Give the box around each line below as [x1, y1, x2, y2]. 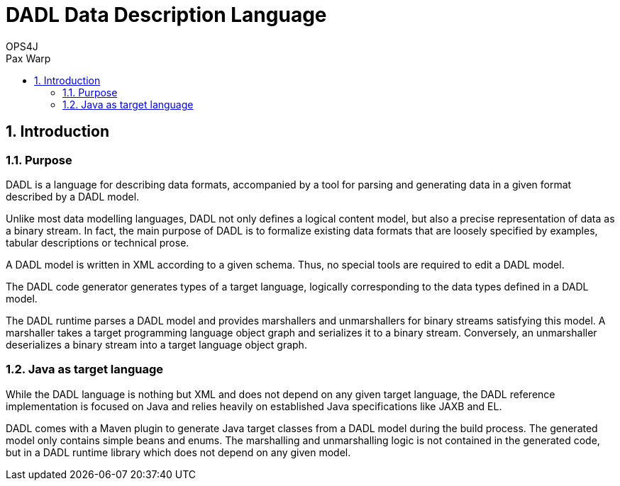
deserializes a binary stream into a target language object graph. [6, 338, 307, 351]
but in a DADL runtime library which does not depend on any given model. [6, 446, 351, 458]
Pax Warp [6, 52, 51, 64]
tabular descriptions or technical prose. [6, 236, 189, 249]
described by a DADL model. [6, 190, 140, 203]
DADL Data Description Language [6, 3, 327, 27]
